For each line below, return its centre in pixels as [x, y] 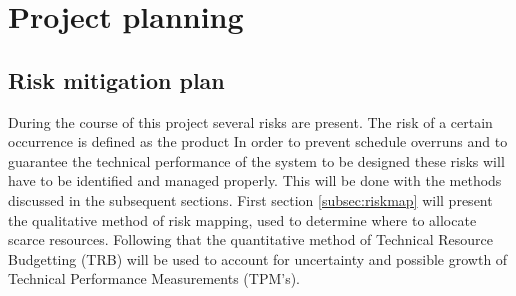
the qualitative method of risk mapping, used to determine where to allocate [242, 219]
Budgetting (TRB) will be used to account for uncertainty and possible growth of [258, 258]
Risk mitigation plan [116, 79]
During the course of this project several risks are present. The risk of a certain [250, 121]
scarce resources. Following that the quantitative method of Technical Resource [250, 239]
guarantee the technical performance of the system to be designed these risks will [256, 160]
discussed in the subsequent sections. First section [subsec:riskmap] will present [250, 199]
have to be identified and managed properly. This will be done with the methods [255, 180]
